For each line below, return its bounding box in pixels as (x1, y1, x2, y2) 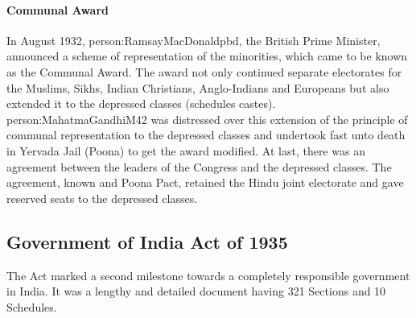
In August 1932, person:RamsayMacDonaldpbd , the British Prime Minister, (6, 31, 381, 48)
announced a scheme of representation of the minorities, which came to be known (6, 47, 408, 64)
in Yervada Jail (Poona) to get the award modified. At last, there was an (6, 142, 365, 159)
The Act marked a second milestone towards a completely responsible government (6, 266, 410, 283)
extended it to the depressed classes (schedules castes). (6, 95, 276, 112)
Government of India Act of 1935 (6, 229, 288, 254)
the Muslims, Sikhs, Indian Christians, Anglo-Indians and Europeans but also (6, 79, 389, 96)
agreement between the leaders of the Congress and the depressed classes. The (6, 158, 392, 175)
